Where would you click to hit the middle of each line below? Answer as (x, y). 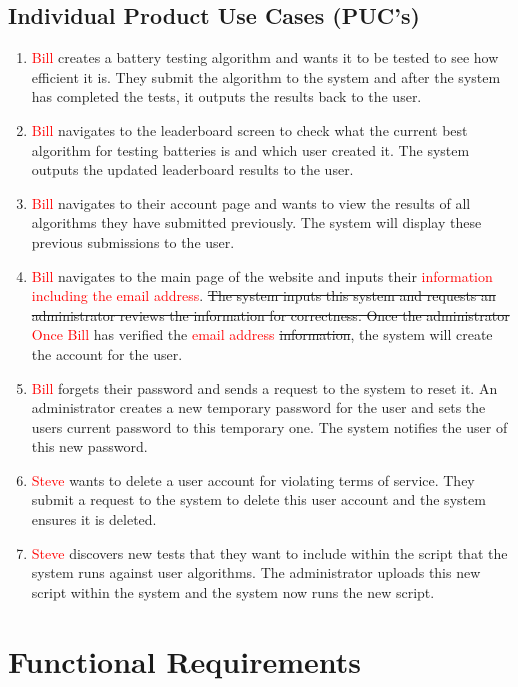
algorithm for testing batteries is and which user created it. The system (250, 149)
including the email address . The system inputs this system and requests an (263, 295)
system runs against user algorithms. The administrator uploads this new (256, 572)
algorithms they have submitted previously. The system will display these (256, 222)
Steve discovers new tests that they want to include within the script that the (269, 552)
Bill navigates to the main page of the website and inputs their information (262, 275)
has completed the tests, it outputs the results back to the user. (226, 96)
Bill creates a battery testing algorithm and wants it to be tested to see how (265, 57)
